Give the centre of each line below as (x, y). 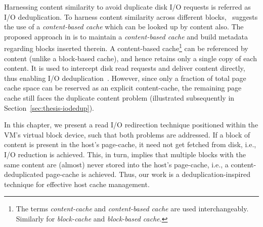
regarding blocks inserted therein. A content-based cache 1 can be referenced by (126, 48)
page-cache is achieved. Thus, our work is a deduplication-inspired (148, 174)
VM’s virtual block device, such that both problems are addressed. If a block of (127, 134)
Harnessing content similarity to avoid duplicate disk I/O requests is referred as (127, 7)
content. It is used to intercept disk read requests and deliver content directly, (125, 68)
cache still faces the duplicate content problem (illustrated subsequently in (119, 98)
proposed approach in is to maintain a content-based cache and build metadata (126, 36)
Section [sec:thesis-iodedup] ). (49, 107)
